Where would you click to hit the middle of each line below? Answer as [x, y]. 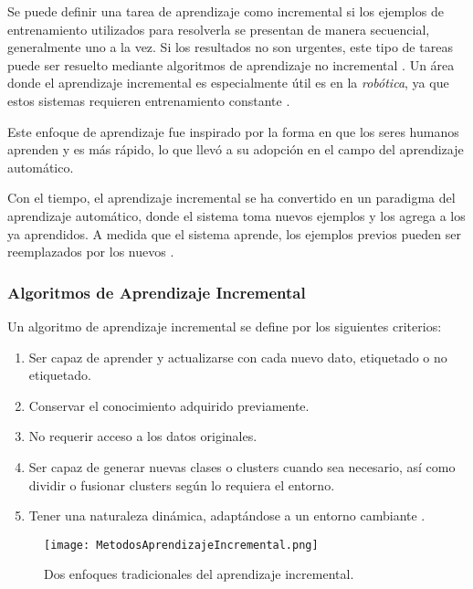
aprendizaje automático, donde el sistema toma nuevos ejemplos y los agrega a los [236, 215]
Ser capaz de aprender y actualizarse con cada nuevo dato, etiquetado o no [238, 357]
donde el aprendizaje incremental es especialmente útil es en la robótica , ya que [228, 83]
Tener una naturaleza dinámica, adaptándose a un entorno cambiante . [227, 515]
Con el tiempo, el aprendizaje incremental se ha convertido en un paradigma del [231, 198]
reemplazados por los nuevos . [91, 252]
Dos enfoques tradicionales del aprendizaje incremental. [199, 574]
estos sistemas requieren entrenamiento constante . [149, 100]
